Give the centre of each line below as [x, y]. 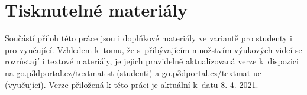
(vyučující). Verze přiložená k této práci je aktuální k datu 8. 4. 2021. [132, 84]
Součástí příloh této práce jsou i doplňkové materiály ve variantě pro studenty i [148, 38]
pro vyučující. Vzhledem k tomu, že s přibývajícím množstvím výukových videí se [153, 49]
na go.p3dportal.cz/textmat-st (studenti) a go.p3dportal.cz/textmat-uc [133, 72]
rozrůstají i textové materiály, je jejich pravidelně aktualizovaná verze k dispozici [152, 61]
